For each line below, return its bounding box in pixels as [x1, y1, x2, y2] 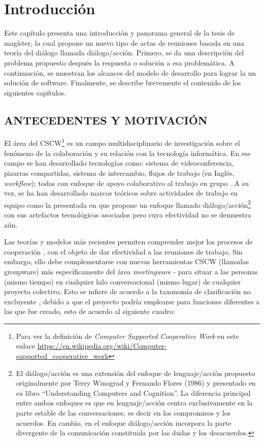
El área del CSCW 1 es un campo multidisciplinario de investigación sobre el [4, 136, 240, 148]
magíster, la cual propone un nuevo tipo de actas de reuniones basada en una [4, 37, 244, 48]
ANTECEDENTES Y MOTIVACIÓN [4, 112, 208, 128]
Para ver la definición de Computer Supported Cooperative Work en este [16, 330, 239, 341]
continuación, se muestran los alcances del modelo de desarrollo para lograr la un [4, 67, 256, 78]
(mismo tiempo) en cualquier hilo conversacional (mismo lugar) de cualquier [4, 276, 241, 287]
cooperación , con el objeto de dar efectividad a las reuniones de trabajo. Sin [4, 246, 243, 257]
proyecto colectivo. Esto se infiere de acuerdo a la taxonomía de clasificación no [4, 286, 251, 297]
